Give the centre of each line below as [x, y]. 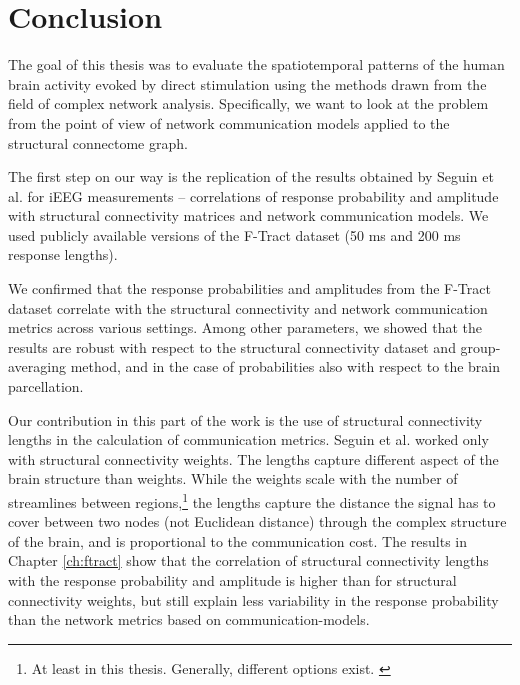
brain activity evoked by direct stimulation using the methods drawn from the [247, 83]
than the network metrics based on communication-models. [189, 619]
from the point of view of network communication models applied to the [229, 122]
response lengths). [63, 254]
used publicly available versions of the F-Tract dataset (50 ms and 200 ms [234, 234]
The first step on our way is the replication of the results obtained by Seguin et [251, 176]
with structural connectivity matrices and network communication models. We [248, 215]
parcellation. [46, 386]
